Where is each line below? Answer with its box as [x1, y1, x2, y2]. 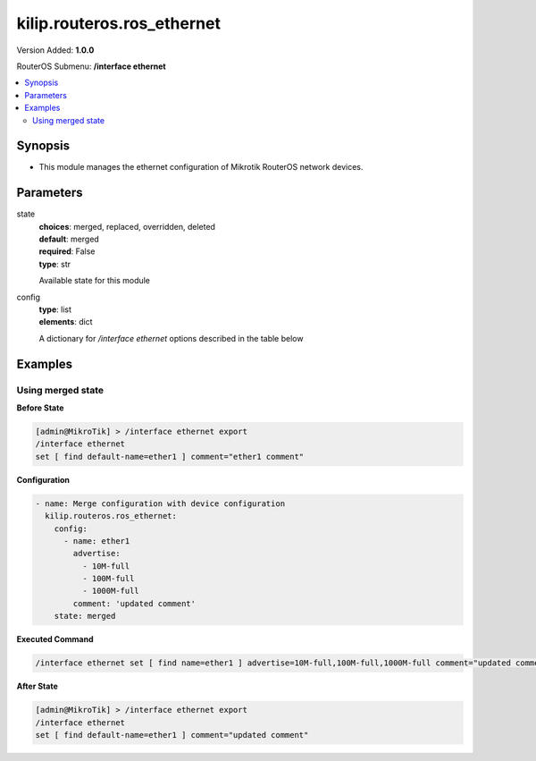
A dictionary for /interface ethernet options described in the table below [38, 333, 304, 343]
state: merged [54, 611, 116, 621]
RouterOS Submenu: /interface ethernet [16, 61, 166, 72]
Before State [16, 402, 64, 413]
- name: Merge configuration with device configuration [35, 498, 286, 509]
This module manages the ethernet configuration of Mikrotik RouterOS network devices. [38, 162, 364, 173]
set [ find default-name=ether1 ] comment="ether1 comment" [35, 452, 305, 461]
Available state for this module [38, 275, 151, 286]
